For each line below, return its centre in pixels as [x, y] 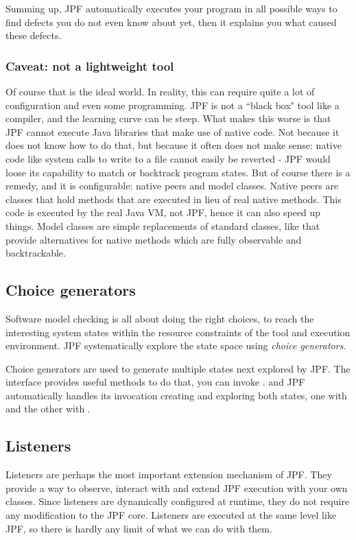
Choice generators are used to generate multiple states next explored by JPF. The [178, 368]
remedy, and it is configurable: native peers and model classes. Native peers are [172, 186]
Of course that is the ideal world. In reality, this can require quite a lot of [160, 91]
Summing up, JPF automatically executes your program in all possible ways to [171, 8]
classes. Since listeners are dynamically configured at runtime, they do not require [178, 501]
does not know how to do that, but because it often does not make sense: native [174, 145]
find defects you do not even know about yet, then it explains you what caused [171, 22]
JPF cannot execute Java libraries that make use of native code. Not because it [173, 131]
